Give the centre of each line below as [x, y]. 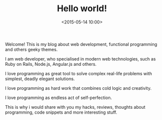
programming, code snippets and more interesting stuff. [61, 112]
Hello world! [82, 9]
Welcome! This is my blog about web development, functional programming [81, 44]
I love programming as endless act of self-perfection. [59, 98]
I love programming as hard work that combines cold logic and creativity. [78, 88]
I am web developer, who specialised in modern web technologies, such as [81, 59]
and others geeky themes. [31, 49]
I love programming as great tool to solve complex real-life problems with [79, 73]
